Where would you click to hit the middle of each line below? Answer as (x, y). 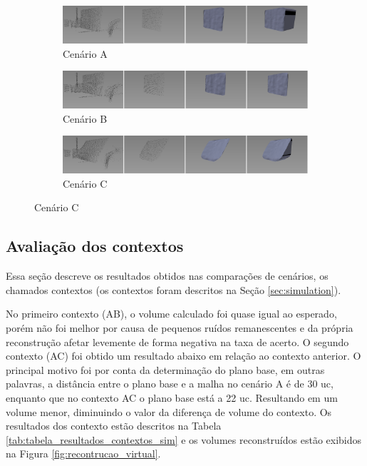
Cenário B (85, 118)
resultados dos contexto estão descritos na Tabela (114, 426)
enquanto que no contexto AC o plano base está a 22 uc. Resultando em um (172, 397)
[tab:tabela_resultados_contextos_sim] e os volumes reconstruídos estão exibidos (184, 439)
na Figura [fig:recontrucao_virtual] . (83, 454)
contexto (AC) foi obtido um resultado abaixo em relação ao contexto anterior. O (183, 356)
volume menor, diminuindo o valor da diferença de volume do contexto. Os (169, 411)
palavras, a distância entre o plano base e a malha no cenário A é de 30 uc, (170, 384)
